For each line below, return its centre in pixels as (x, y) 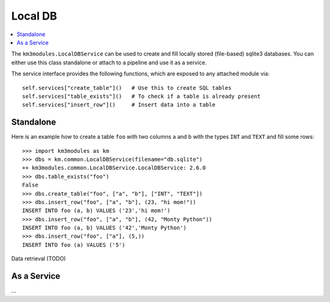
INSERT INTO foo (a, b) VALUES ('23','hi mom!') (96, 211)
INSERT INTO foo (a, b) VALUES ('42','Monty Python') (104, 228)
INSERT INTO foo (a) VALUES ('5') (74, 245)
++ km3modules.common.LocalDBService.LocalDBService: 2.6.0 (114, 168)
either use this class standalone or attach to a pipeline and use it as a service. (109, 62)
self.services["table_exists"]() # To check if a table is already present (141, 96)
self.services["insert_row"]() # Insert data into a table (119, 105)
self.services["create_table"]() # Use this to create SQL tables (127, 88)
